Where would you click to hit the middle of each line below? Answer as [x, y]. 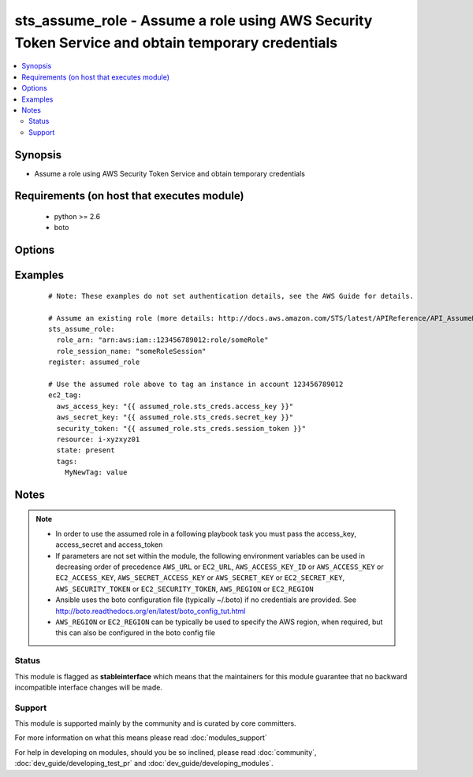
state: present [86, 450]
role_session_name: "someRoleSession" [131, 351]
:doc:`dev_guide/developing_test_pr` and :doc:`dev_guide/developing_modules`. [144, 764]
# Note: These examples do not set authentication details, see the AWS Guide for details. [231, 296]
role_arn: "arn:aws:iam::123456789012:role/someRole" [162, 340]
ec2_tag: [65, 395]
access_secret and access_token [109, 545]
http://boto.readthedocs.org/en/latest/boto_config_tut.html [151, 611]
